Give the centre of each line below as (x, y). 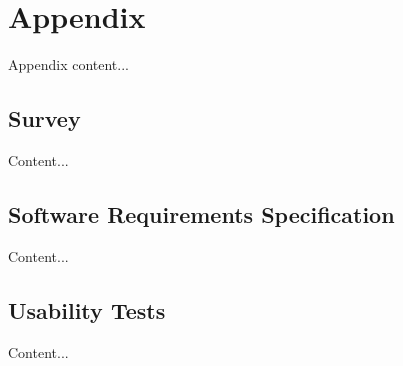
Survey (44, 118)
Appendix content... (68, 64)
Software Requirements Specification (201, 213)
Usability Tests (87, 309)
